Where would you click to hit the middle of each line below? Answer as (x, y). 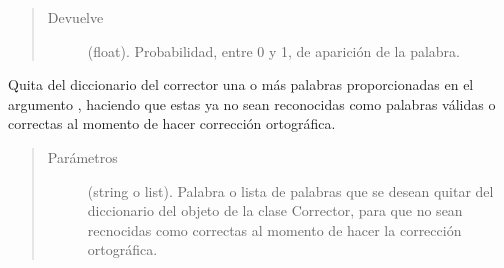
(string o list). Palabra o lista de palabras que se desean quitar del (290, 190)
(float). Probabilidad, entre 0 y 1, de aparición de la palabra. (273, 50)
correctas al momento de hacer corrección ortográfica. (172, 123)
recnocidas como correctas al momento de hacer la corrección (274, 229)
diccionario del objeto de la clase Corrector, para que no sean (275, 210)
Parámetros (82, 156)
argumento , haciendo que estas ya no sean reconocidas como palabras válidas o (252, 103)
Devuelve (75, 17)
